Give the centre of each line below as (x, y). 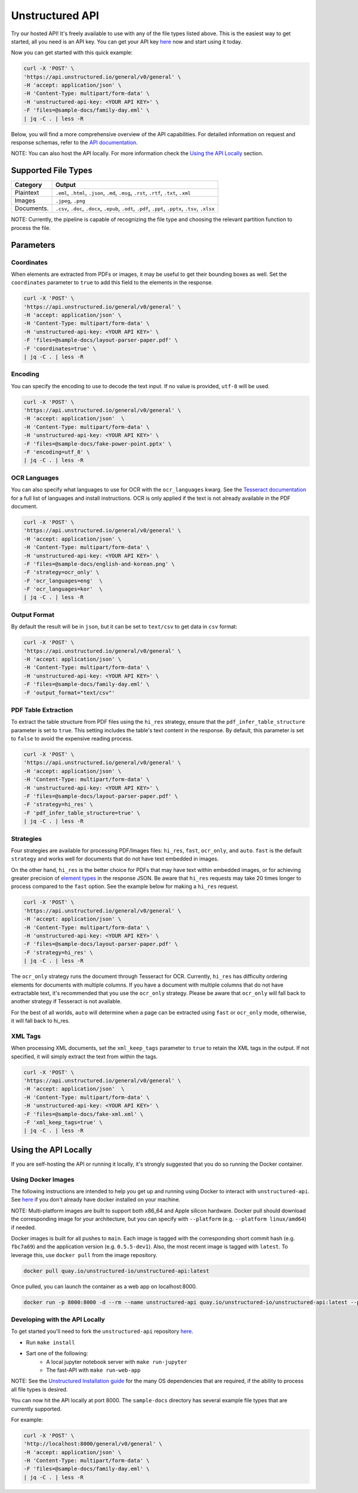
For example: (27, 1420)
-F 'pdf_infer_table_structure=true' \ (82, 813)
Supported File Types (52, 171)
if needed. (24, 1227)
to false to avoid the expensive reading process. (72, 739)
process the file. (31, 228)
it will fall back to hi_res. (41, 1021)
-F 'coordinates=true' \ (60, 348)
